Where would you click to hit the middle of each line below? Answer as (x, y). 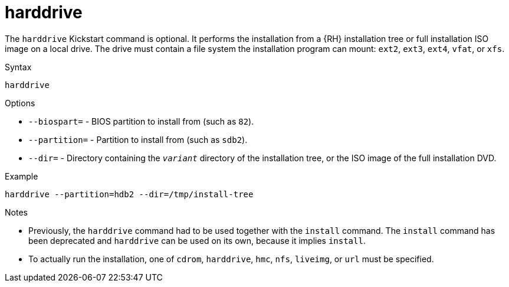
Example (22, 176)
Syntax (18, 67)
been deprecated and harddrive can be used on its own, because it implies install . (197, 240)
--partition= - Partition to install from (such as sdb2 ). (138, 139)
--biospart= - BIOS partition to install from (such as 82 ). (141, 121)
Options (20, 103)
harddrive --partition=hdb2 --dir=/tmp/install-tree (129, 194)
